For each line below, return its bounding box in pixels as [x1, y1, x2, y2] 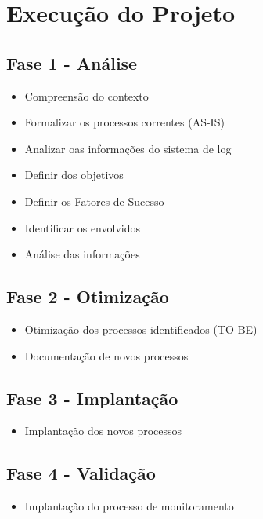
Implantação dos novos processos [24, 422, 182, 439]
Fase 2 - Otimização [6, 284, 169, 309]
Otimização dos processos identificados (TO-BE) [24, 320, 258, 337]
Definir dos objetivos [24, 166, 124, 183]
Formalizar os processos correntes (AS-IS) [24, 114, 225, 130]
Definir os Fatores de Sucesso [24, 192, 164, 209]
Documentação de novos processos [24, 347, 189, 364]
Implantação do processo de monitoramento [24, 498, 234, 514]
